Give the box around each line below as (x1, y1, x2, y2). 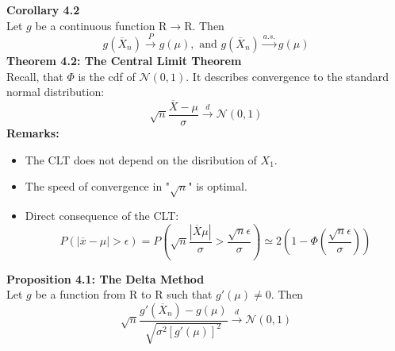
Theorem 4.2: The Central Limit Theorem (6, 52, 242, 68)
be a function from (35, 286, 126, 303)
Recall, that (6, 67, 63, 84)
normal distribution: (6, 83, 105, 100)
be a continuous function (35, 17, 155, 33)
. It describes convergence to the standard (186, 67, 389, 84)
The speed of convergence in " (25, 178, 171, 195)
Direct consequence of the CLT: (25, 207, 179, 223)
